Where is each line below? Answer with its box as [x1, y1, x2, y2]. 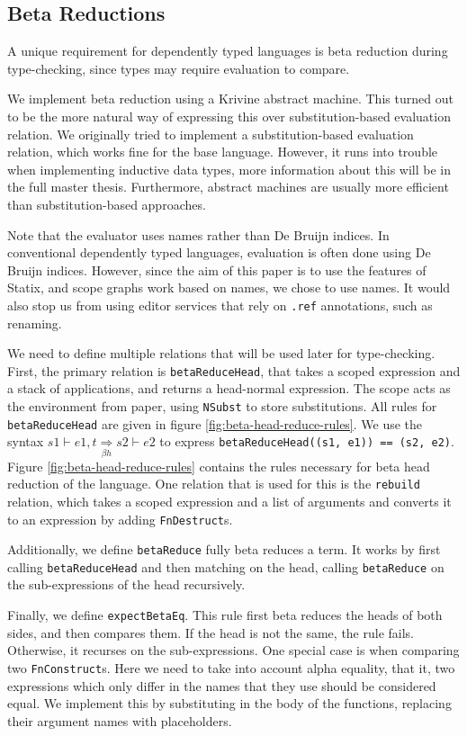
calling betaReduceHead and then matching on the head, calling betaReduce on [7, 557, 445, 576]
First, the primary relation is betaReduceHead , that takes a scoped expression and [7, 361, 461, 380]
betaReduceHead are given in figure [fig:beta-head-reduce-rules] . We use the [7, 414, 423, 433]
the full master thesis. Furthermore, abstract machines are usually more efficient [7, 177, 449, 196]
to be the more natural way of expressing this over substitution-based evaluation [7, 106, 451, 125]
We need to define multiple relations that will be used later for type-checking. [7, 344, 436, 363]
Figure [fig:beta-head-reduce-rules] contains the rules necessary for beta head [7, 456, 430, 475]
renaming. [7, 313, 62, 332]
